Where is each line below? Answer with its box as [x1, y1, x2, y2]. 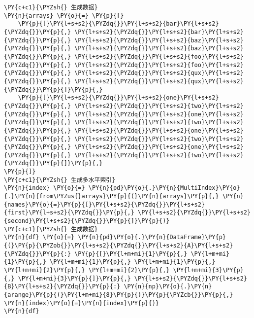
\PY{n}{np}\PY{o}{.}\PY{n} [124, 283, 212, 290]
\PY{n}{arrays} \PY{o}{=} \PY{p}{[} [4, 12, 124, 19]
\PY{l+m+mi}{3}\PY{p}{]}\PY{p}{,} [18, 275, 131, 282]
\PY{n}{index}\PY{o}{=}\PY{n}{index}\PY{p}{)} [4, 299, 159, 307]
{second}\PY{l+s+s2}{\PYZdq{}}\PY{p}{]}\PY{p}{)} [4, 217, 170, 225]
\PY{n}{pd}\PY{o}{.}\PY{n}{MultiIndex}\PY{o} [88, 184, 240, 192]
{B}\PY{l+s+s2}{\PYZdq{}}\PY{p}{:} [4, 283, 121, 290]
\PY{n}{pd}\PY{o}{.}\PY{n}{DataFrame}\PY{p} [78, 234, 226, 241]
